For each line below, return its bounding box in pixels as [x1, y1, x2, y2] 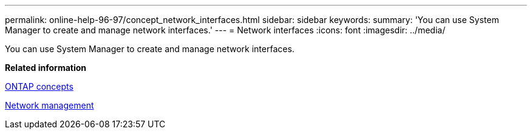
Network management [5, 100, 94, 110]
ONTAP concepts [5, 81, 73, 92]
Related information [5, 62, 87, 73]
